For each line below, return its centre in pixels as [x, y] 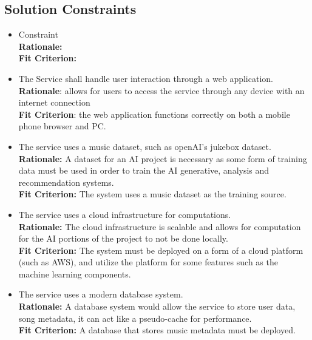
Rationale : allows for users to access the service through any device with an [161, 90]
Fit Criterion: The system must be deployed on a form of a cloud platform [161, 250]
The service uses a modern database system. [101, 294]
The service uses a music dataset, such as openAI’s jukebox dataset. [145, 146]
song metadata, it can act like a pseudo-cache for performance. [135, 318]
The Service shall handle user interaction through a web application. [146, 78]
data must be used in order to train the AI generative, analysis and [144, 170]
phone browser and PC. [62, 126]
